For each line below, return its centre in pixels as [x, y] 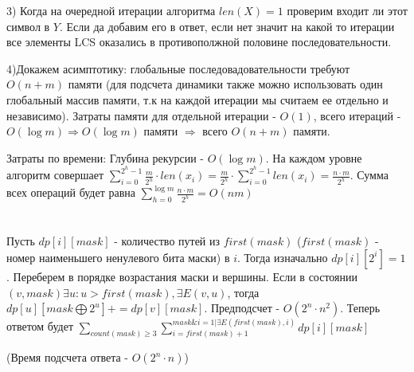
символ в [28, 26]
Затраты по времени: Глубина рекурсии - [105, 157]
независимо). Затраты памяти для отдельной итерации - [141, 115]
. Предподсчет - [242, 308]
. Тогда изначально [283, 257]
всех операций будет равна [71, 192]
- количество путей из [167, 241]
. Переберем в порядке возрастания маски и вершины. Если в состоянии [182, 276]
